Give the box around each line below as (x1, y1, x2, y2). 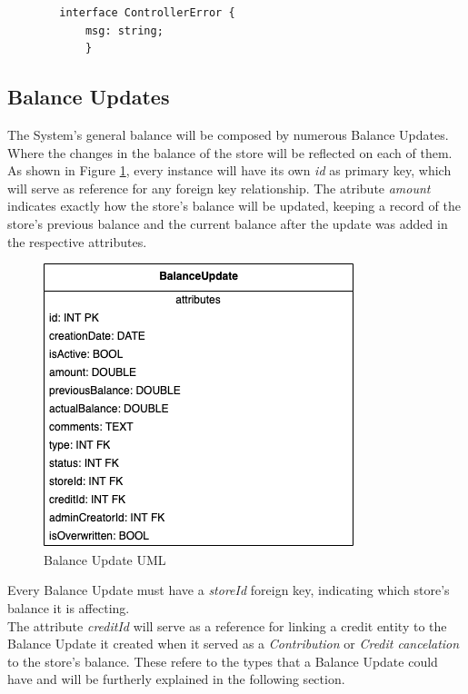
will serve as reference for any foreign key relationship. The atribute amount (7, 178, 431, 197)
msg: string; (85, 24, 164, 37)
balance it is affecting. (7, 598, 130, 617)
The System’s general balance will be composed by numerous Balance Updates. (7, 124, 449, 144)
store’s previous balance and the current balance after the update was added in (7, 213, 448, 233)
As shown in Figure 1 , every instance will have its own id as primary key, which (7, 161, 452, 180)
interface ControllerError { (59, 6, 235, 19)
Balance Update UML (44, 550, 166, 569)
